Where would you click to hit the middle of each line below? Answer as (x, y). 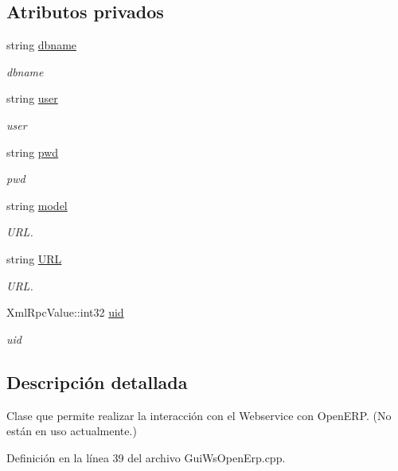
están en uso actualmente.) (72, 431)
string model (37, 205)
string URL (34, 258)
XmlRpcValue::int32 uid (65, 312)
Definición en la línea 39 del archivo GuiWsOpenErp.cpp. (146, 457)
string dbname (42, 45)
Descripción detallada (97, 381)
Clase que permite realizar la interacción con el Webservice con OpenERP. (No (199, 415)
